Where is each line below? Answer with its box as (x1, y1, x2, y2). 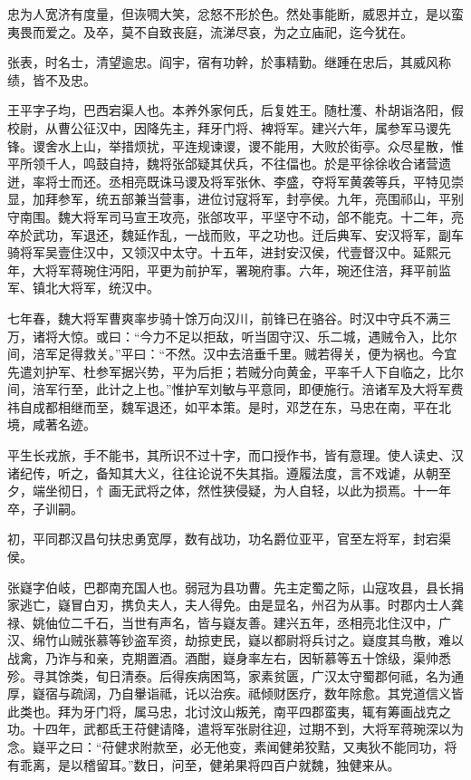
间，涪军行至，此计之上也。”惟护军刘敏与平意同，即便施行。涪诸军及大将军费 (7, 380, 464, 399)
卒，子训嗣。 (7, 498, 83, 517)
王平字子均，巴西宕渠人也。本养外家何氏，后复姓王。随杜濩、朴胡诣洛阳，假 (7, 101, 464, 120)
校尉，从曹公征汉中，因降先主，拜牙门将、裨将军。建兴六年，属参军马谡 (7, 118, 438, 137)
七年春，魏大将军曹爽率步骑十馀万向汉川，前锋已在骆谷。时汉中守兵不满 (7, 308, 438, 327)
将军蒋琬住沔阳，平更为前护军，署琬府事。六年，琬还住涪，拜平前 (44, 260, 438, 279)
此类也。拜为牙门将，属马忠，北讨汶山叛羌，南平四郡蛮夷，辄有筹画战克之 (7, 701, 451, 720)
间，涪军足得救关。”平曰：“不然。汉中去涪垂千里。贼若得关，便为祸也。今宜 (7, 344, 457, 363)
